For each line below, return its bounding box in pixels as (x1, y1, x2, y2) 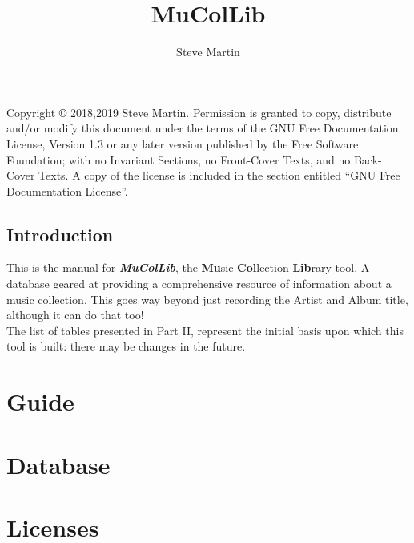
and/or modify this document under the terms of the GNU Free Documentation (6, 120, 399, 136)
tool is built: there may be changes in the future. (6, 338, 246, 355)
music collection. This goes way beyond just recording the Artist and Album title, (6, 290, 408, 307)
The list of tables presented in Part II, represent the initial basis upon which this (6, 322, 404, 338)
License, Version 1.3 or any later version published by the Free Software (6, 135, 359, 152)
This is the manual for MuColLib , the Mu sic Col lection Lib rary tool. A (6, 259, 370, 276)
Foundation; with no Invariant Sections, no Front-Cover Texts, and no (6, 151, 351, 168)
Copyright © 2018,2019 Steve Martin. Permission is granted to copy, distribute (6, 103, 392, 120)
